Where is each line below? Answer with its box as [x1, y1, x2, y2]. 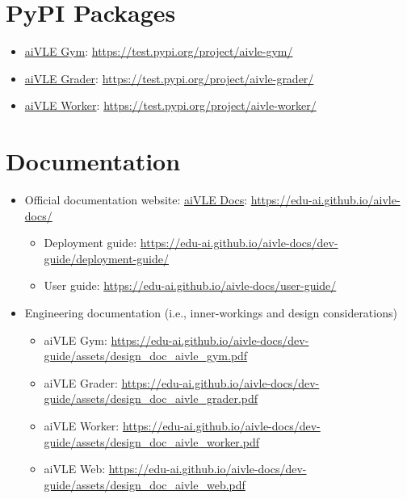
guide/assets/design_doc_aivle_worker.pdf [44, 433, 259, 450]
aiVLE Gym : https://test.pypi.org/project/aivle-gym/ [24, 43, 293, 60]
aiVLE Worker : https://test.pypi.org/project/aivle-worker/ [24, 97, 317, 114]
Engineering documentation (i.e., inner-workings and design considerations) [24, 304, 397, 321]
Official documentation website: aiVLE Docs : [24, 191, 248, 208]
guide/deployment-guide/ [44, 249, 169, 266]
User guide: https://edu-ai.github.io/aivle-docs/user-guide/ [44, 277, 337, 294]
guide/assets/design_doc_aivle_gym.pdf [44, 347, 248, 364]
